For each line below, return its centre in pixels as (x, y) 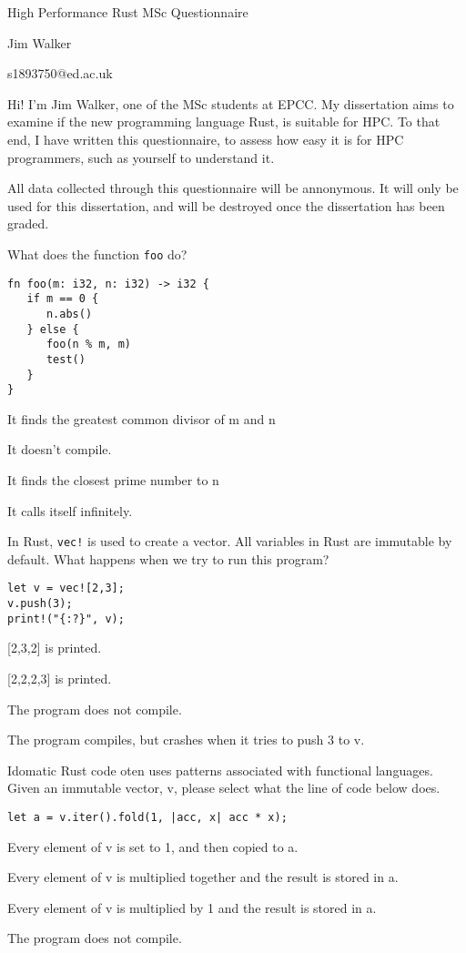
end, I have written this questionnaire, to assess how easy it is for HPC (206, 139)
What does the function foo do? (97, 253)
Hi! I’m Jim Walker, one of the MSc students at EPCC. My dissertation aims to (231, 103)
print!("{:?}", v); (66, 618)
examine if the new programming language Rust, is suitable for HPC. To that (224, 122)
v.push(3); (40, 604)
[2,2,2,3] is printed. (60, 679)
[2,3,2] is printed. (55, 648)
